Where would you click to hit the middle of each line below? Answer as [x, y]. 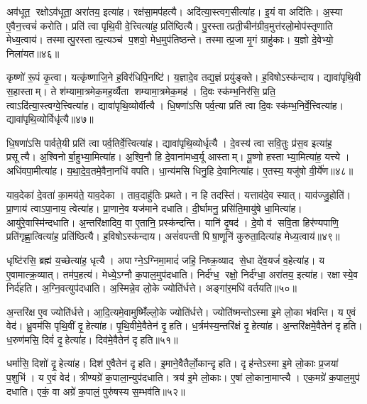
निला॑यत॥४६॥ [33, 53]
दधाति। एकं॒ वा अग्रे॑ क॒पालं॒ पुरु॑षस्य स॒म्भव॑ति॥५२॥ [96, 391]
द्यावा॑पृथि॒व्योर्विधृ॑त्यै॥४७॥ [50, 119]
